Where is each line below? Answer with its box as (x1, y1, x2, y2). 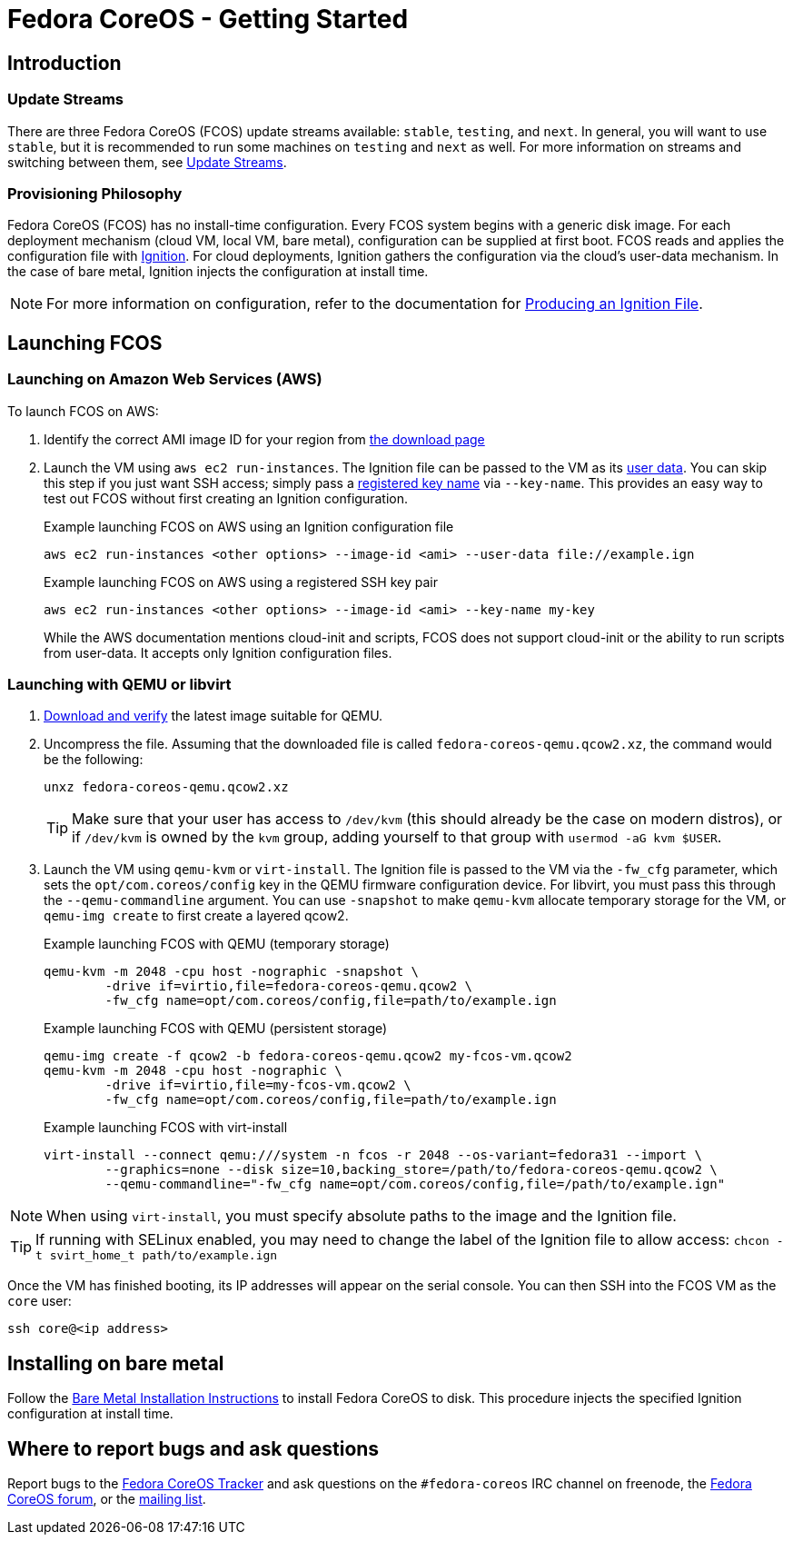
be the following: (44, 751, 144, 768)
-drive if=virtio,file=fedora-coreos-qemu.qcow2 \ (104, 979, 473, 994)
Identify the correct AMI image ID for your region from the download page (44, 431, 485, 447)
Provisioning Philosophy (7, 184, 183, 203)
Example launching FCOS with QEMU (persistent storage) (44, 1020, 388, 1037)
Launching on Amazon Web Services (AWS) (7, 370, 322, 389)
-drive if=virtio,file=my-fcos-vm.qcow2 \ (104, 1078, 411, 1093)
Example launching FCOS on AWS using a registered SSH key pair (44, 573, 438, 590)
